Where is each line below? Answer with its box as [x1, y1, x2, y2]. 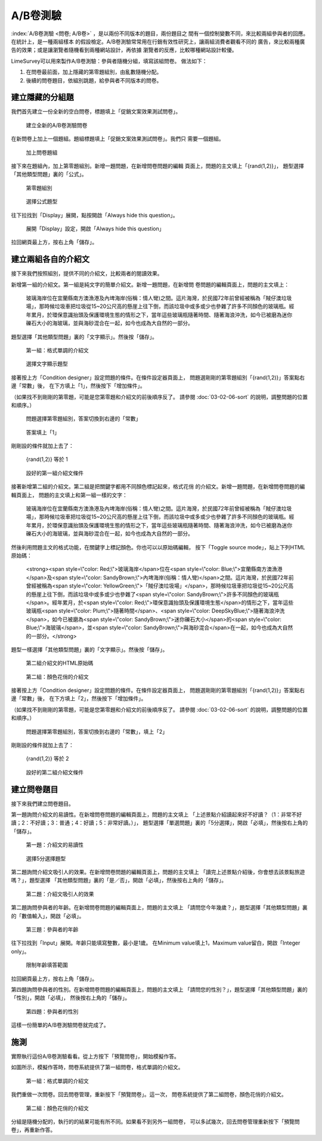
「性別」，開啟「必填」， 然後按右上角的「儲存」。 [11, 994, 131, 1001]
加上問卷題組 [26, 149, 58, 156]
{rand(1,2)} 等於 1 [26, 456, 68, 463]
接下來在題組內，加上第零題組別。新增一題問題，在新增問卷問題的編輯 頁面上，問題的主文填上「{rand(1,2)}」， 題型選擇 [11, 162, 304, 170]
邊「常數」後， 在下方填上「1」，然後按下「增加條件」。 [11, 382, 145, 389]
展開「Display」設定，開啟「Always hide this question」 [26, 224, 165, 232]
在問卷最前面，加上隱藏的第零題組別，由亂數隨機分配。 [26, 69, 162, 76]
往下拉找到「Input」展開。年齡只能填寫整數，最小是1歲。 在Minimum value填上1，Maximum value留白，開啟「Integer [11, 939, 301, 946]
